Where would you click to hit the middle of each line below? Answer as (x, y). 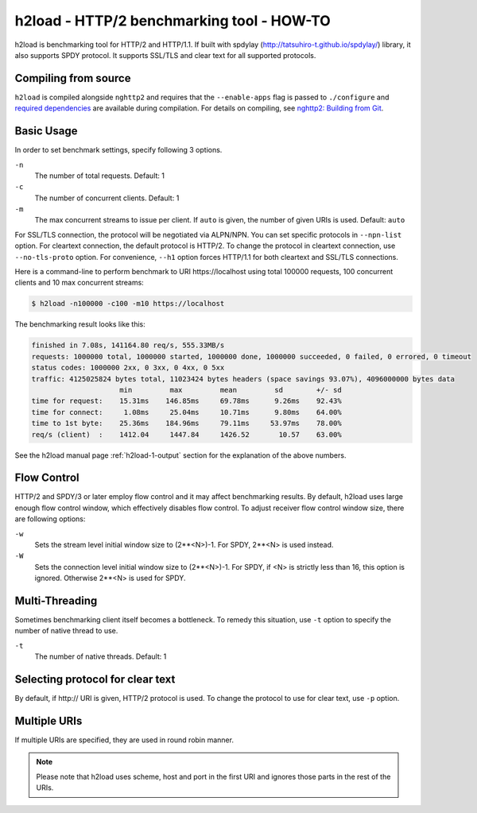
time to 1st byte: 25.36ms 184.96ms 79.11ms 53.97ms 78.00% (186, 424)
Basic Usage (46, 131)
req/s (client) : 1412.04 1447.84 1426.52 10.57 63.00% (186, 434)
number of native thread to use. (66, 631)
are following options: (50, 519)
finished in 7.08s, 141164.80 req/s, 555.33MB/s (128, 345)
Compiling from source (73, 78)
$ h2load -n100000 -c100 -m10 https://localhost (128, 304)
